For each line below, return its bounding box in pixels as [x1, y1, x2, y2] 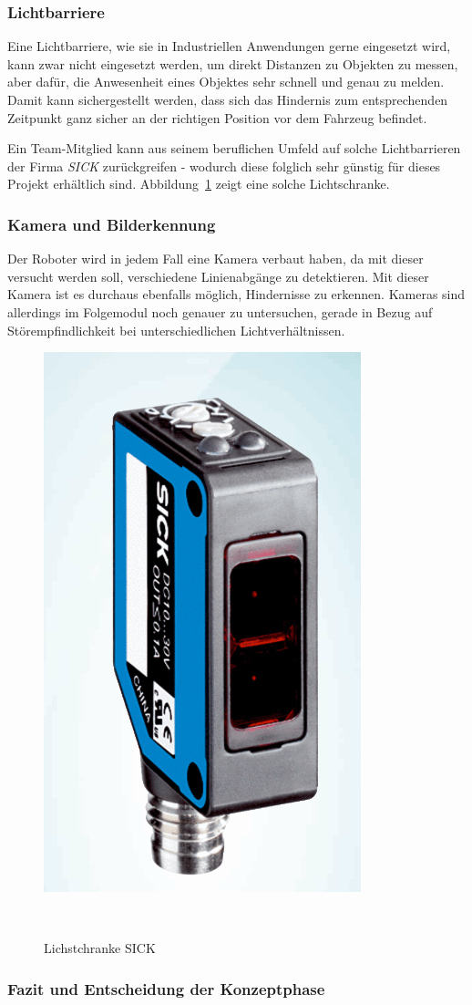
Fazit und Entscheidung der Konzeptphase [7, 977, 325, 1000]
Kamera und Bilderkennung [7, 212, 216, 235]
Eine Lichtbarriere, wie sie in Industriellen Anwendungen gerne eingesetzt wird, [7, 36, 451, 56]
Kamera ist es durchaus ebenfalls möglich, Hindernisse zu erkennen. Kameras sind [7, 285, 466, 304]
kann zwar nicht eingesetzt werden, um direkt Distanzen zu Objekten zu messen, [7, 54, 458, 73]
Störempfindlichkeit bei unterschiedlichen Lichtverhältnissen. [7, 320, 345, 339]
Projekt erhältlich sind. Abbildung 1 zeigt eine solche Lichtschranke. [7, 174, 390, 193]
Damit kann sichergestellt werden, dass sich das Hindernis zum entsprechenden [7, 90, 448, 109]
